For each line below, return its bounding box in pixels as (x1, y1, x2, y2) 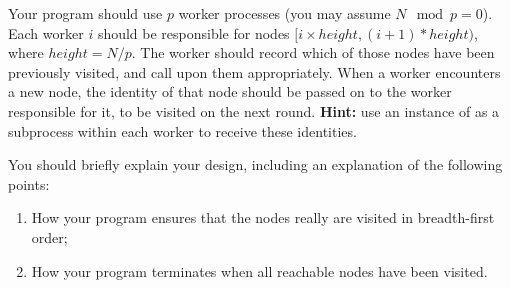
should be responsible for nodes (97, 22, 290, 43)
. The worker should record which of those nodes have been (131, 42, 495, 63)
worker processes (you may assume (178, 3, 391, 23)
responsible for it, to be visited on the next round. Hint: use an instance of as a (8, 100, 500, 121)
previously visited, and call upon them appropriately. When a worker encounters (8, 61, 501, 82)
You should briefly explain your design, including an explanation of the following (8, 154, 503, 175)
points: (8, 173, 50, 194)
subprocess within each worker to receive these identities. (8, 120, 357, 141)
